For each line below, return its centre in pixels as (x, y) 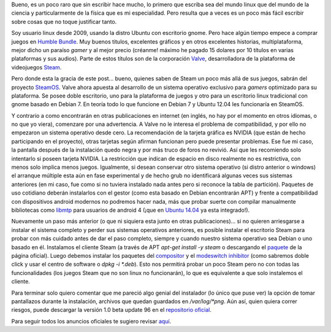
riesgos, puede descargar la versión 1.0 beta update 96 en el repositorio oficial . (111, 310)
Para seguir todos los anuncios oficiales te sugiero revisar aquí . (91, 321)
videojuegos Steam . (36, 67)
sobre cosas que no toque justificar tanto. (64, 21)
